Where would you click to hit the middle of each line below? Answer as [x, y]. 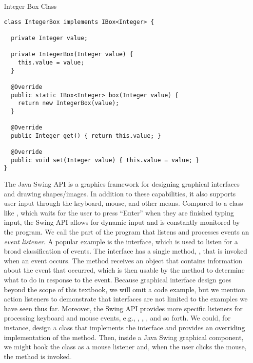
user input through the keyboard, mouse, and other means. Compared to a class [124, 203]
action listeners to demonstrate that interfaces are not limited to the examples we [126, 299]
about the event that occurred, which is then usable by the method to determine [124, 270]
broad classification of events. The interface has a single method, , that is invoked [126, 251]
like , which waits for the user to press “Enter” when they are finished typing [119, 212]
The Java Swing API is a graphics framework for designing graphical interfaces [122, 184]
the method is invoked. [38, 356]
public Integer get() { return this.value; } [86, 136]
